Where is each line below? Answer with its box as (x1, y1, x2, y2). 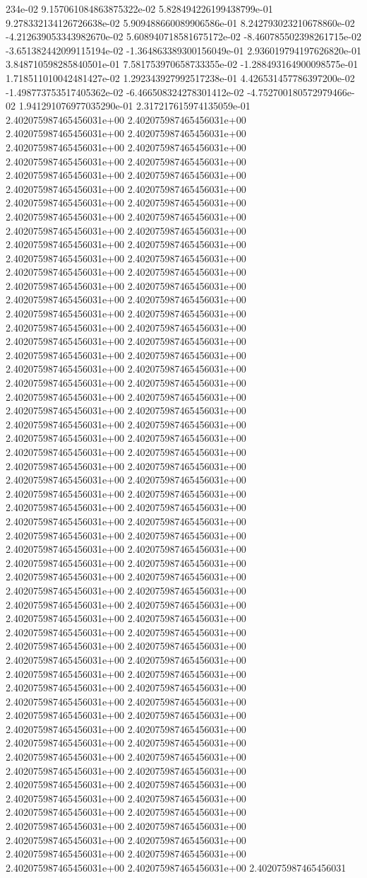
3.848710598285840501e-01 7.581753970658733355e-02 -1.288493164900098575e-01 (6, 57, 359, 71)
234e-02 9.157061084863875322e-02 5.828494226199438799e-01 (6, 1, 273, 16)
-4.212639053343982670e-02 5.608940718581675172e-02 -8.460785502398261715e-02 (6, 29, 361, 44)
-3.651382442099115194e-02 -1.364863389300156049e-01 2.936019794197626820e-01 (6, 42, 361, 57)
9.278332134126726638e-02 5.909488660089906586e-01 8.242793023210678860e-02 (6, 15, 355, 30)
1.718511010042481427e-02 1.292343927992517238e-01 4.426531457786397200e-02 (6, 70, 355, 85)
